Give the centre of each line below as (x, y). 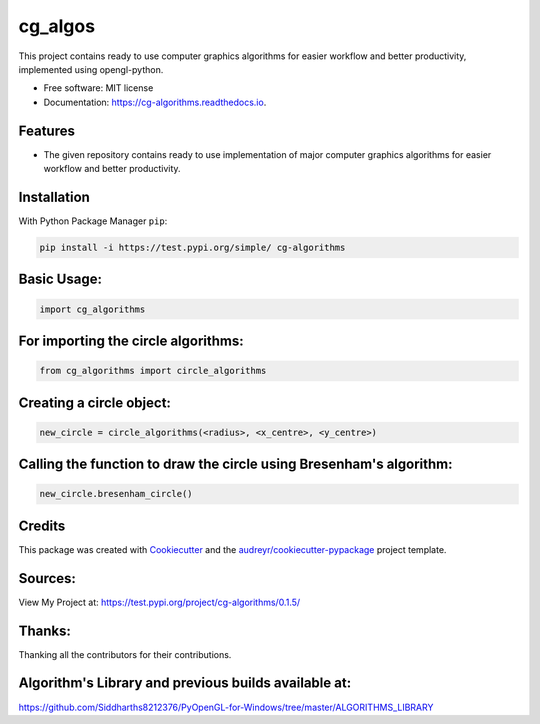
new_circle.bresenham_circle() (116, 494)
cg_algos (56, 26)
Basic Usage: (60, 279)
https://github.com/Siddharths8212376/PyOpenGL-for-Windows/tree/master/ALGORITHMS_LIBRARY (226, 707)
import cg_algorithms (92, 309)
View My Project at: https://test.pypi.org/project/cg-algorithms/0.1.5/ (159, 602)
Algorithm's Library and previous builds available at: (185, 683)
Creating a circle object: (95, 402)
